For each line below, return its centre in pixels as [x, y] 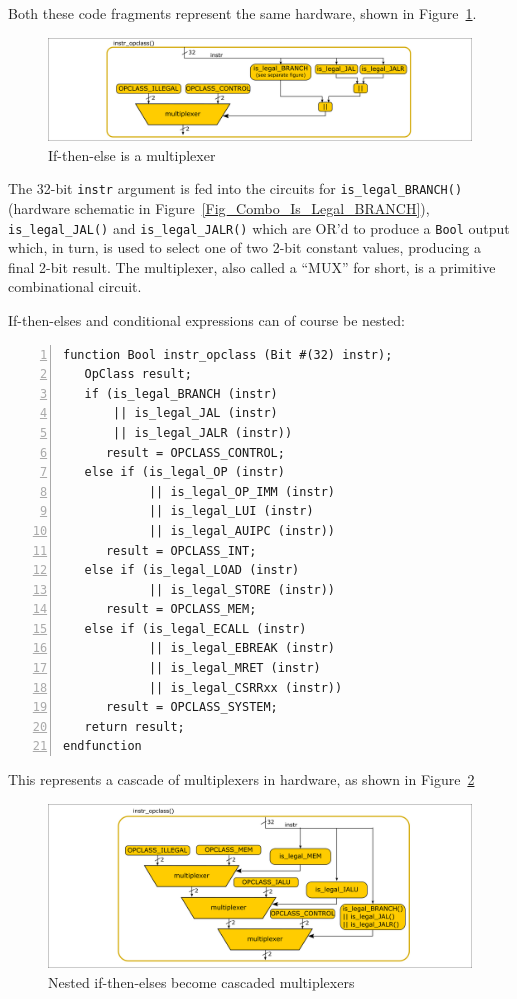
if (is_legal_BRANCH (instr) [181, 393]
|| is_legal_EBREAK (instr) [242, 648]
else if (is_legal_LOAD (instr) [192, 570]
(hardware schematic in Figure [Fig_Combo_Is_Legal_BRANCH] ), [219, 207]
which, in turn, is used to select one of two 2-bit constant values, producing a [244, 247]
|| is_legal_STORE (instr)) [242, 589]
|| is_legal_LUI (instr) [231, 511]
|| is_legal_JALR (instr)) [203, 432]
